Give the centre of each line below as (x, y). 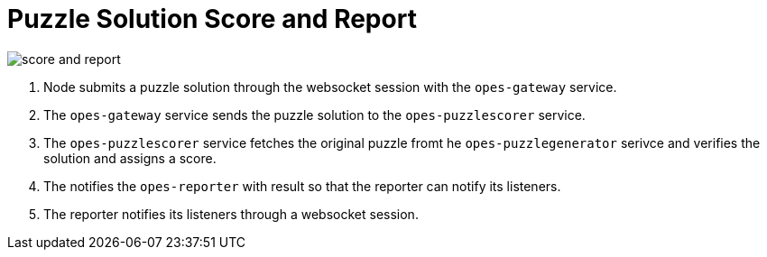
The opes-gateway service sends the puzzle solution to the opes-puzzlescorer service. (314, 115)
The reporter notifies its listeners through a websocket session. (231, 214)
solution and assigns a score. (130, 158)
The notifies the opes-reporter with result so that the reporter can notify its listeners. (302, 186)
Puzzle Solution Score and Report (212, 19)
